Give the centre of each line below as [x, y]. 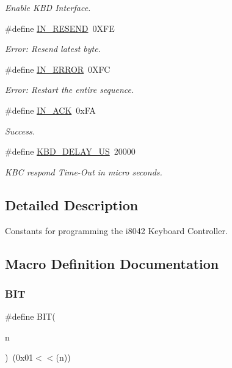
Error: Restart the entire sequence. [70, 90]
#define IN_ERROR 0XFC [58, 69]
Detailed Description [72, 204]
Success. [20, 131]
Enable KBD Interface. [48, 7]
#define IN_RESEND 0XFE [60, 28]
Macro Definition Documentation [112, 263]
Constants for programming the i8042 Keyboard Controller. [116, 230]
